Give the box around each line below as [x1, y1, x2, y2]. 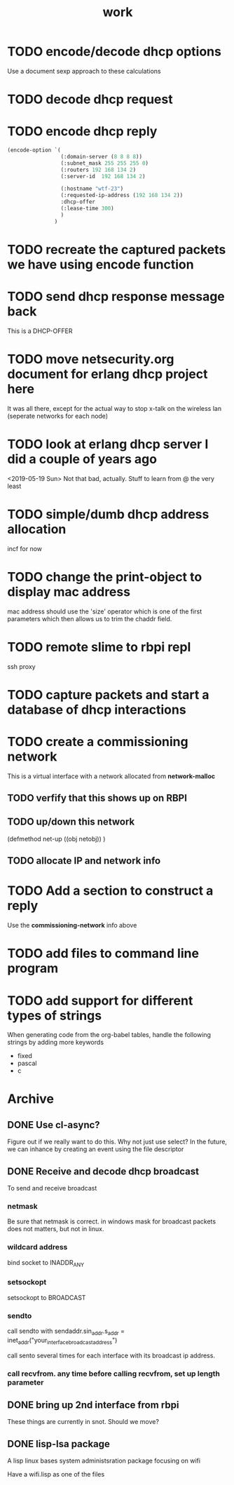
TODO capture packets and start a [7, 686, 209, 703]
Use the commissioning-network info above [7, 921, 137, 930]
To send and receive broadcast [7, 1184, 97, 1193]
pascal [17, 1059, 37, 1068]
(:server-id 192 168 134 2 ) [60, 172, 146, 179]
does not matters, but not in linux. [7, 1225, 104, 1233]
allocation [7, 521, 67, 537]
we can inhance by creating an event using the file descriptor [7, 1145, 184, 1153]
